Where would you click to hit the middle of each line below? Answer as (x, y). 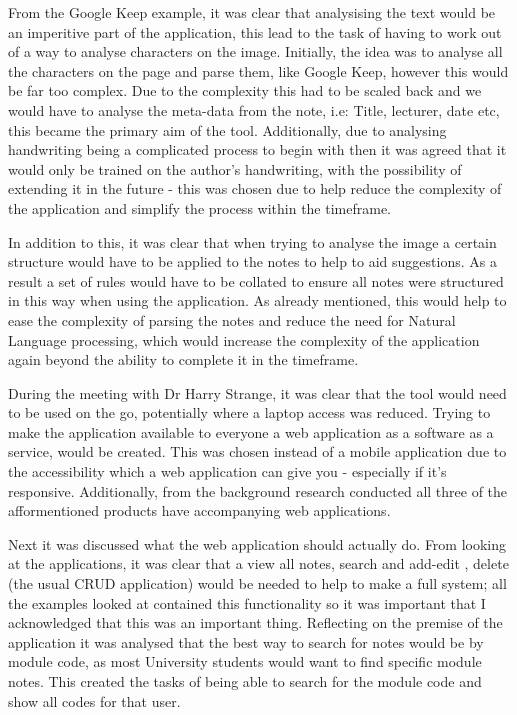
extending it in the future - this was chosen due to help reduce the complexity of (255, 188)
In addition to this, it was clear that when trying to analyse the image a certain (252, 241)
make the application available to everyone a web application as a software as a (251, 431)
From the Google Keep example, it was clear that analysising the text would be (252, 12)
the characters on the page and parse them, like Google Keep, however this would (258, 70)
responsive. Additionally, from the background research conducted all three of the (258, 490)
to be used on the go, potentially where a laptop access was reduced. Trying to (249, 412)
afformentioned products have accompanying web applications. (199, 510)
